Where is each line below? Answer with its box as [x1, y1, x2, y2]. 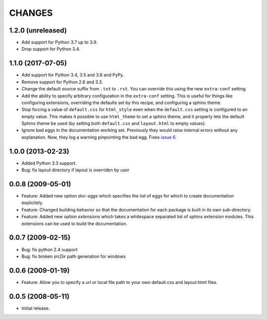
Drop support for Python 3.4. [21, 46, 81, 52]
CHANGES [9, 7, 53, 18]
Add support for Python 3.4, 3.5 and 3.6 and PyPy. [21, 72, 125, 78]
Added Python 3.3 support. [21, 160, 77, 166]
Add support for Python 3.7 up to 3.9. [21, 40, 98, 45]
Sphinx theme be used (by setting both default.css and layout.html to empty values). [21, 120, 206, 126]
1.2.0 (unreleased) [9, 26, 67, 35]
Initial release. [21, 305, 50, 311]
